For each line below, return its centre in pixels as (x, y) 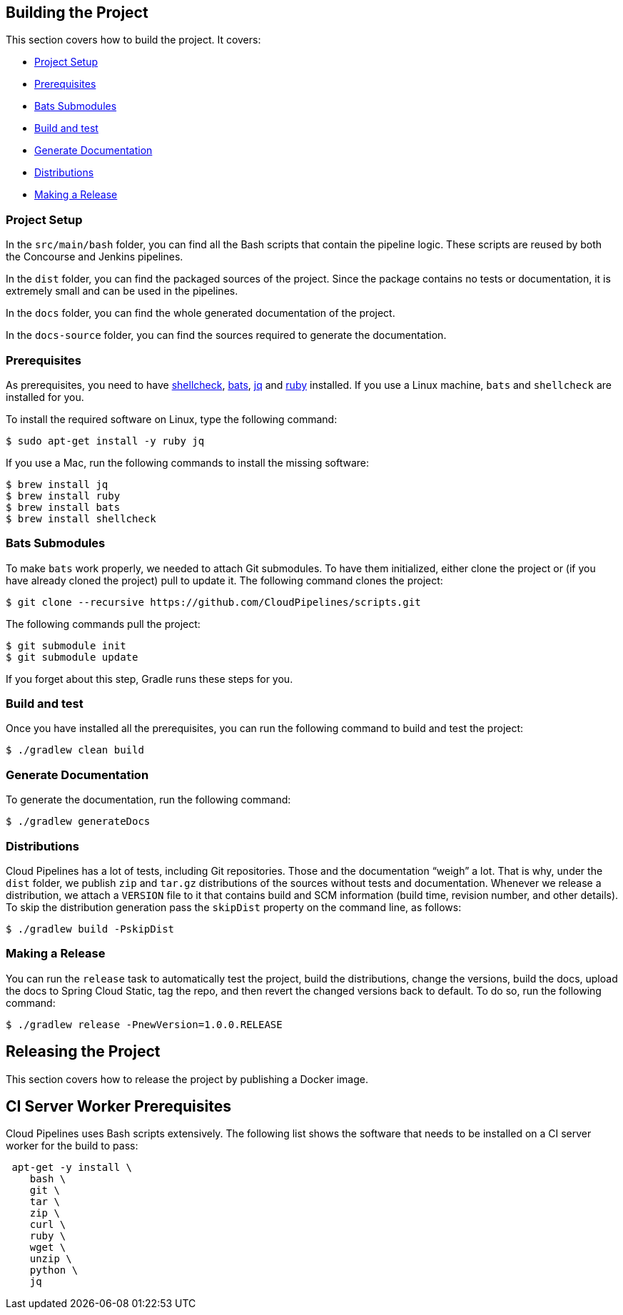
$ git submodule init (66, 645)
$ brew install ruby (63, 496)
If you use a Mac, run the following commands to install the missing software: (187, 462)
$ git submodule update (72, 657)
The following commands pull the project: (103, 624)
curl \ (48, 1225)
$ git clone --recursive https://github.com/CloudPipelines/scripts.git (213, 602)
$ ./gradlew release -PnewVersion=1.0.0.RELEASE (144, 1024)
